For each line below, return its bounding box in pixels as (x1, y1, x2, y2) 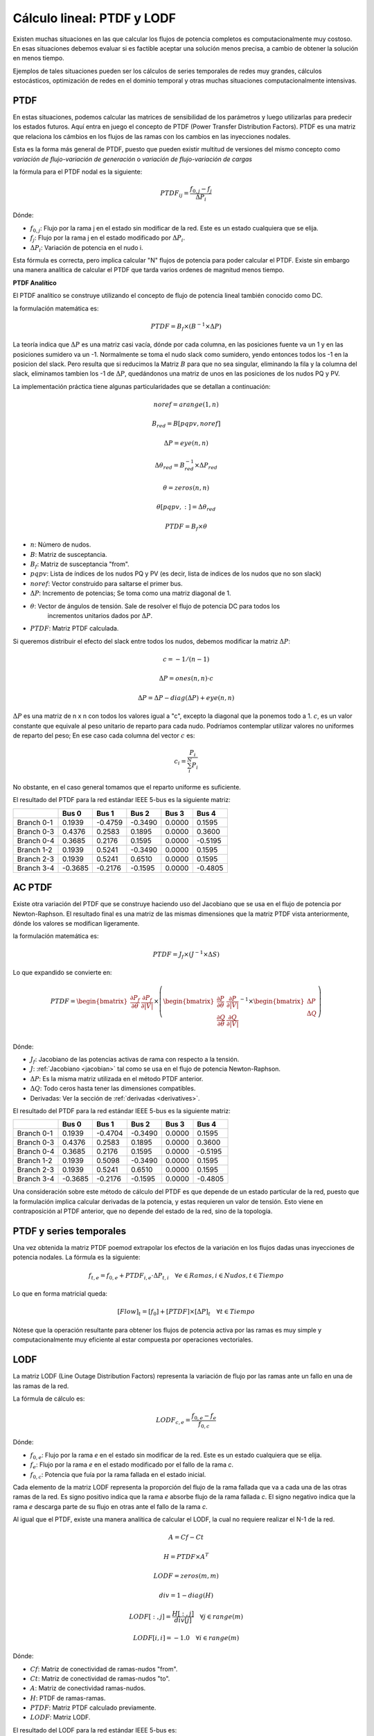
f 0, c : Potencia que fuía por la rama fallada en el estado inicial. (30, 1470, 206, 1480)
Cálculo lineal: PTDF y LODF (12, 10, 177, 26)
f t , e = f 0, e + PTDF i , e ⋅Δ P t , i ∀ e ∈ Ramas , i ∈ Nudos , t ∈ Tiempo (88, 1271, 284, 1281)
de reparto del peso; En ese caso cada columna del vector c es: (12, 731, 195, 740)
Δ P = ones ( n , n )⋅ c (159, 674, 214, 683)
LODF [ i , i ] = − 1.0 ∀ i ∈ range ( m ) (132, 1634, 240, 1642)
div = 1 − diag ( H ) (159, 1591, 214, 1599)
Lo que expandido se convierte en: (12, 969, 112, 977)
